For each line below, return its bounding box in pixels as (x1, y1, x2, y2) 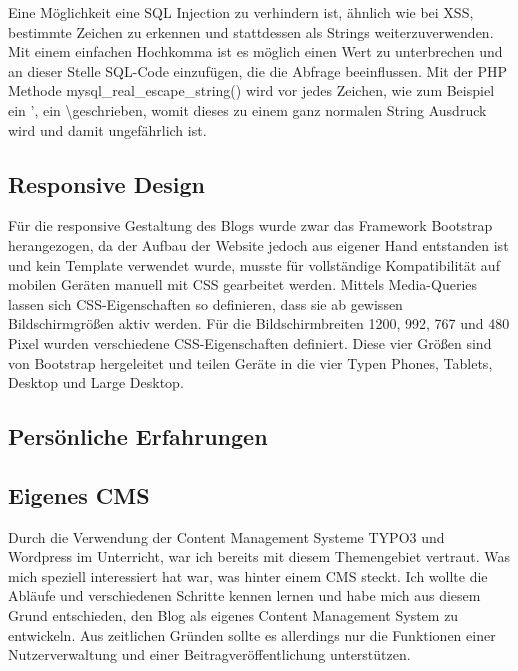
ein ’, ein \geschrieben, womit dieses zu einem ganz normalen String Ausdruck (8, 99, 487, 120)
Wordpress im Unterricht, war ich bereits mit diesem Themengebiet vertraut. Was (8, 546, 510, 567)
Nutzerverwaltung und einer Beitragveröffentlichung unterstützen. (8, 644, 411, 665)
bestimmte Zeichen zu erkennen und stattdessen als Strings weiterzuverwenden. (8, 21, 494, 42)
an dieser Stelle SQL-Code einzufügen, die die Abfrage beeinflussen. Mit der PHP (8, 60, 508, 81)
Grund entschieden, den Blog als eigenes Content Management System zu (8, 605, 459, 626)
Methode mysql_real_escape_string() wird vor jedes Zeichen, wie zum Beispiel (8, 80, 495, 101)
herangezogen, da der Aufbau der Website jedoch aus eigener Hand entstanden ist (8, 234, 509, 255)
